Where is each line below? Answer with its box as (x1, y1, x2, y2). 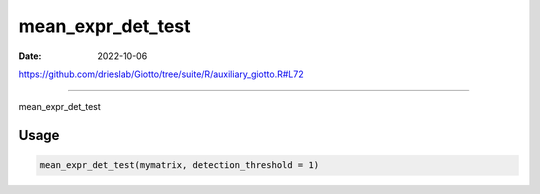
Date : (18, 50, 42, 62)
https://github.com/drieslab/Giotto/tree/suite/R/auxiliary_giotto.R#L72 (18, 68, 304, 80)
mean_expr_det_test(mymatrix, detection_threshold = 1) (39, 160, 320, 171)
